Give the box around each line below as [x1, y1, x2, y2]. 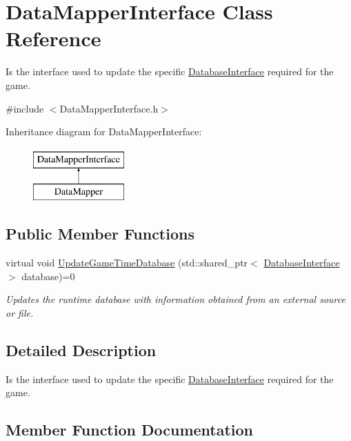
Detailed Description [6, 339, 157, 360]
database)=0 [21, 268, 75, 283]
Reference [6, 24, 101, 52]
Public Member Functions [6, 223, 194, 244]
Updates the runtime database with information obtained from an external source [6, 292, 345, 306]
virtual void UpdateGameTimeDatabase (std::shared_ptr [6, 255, 248, 270]
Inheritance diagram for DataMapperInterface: [6, 124, 202, 139]
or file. [6, 305, 34, 320]
